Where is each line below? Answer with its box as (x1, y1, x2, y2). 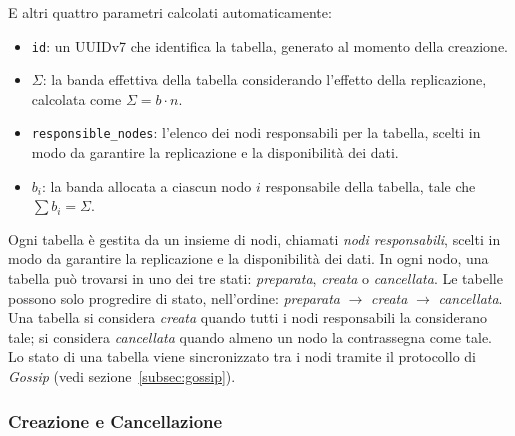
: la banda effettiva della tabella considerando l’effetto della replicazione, (42, 69, 487, 90)
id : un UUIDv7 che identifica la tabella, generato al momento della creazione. (31, 35, 508, 56)
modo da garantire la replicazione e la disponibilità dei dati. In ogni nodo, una (8, 248, 489, 269)
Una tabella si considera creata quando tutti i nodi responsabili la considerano (8, 307, 488, 328)
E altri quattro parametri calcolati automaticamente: (8, 2, 332, 22)
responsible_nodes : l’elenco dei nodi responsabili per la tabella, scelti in (31, 122, 481, 143)
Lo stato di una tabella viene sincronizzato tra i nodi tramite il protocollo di (8, 346, 476, 367)
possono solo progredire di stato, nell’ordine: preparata (8, 287, 340, 308)
